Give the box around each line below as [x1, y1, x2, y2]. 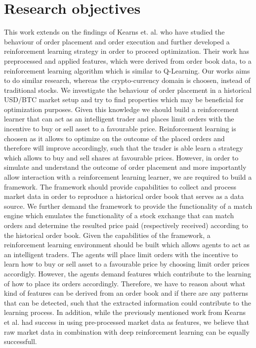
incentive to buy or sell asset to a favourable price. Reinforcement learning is [4, 123, 236, 134]
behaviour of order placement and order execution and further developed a [4, 36, 230, 46]
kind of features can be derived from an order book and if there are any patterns [4, 288, 249, 298]
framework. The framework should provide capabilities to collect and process [4, 181, 236, 192]
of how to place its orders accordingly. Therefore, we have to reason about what [4, 278, 246, 288]
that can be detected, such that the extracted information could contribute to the [4, 297, 251, 308]
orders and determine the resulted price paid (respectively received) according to [4, 220, 248, 230]
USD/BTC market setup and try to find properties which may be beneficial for [4, 94, 244, 105]
